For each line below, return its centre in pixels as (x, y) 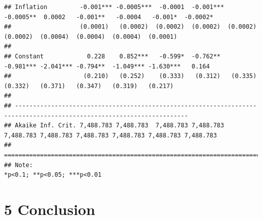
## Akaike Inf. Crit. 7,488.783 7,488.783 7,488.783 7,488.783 (114, 126)
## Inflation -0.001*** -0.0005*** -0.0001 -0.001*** (114, 7)
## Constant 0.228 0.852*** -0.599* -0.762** (112, 56)
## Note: (19, 165)
